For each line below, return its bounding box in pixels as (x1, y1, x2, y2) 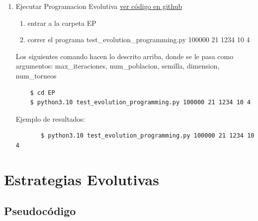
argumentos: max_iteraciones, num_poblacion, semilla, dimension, (15, 61, 220, 71)
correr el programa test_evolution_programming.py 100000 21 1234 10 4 (27, 34, 250, 45)
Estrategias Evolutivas (4, 169, 159, 189)
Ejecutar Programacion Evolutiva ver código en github (15, 1, 182, 11)
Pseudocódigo (4, 203, 76, 219)
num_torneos (15, 70, 57, 80)
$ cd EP (30, 89, 55, 96)
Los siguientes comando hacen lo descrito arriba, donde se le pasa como (15, 51, 234, 61)
